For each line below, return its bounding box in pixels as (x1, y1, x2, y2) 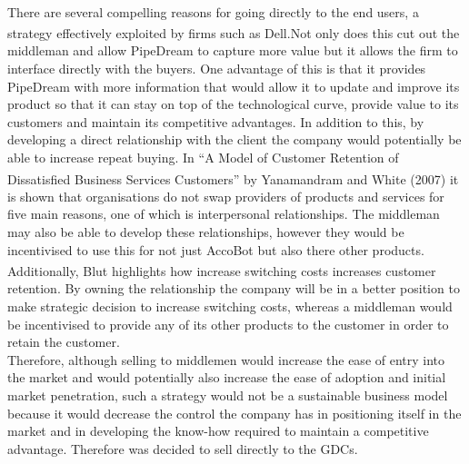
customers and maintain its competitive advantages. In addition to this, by (7, 112, 424, 131)
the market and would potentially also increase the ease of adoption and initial (7, 368, 446, 387)
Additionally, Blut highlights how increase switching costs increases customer (7, 261, 436, 280)
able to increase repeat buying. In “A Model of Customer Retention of (7, 148, 399, 166)
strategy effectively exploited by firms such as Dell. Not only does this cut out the (7, 23, 460, 42)
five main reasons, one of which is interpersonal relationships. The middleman (7, 204, 440, 223)
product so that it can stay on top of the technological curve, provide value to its (7, 94, 459, 114)
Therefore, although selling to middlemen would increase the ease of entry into (7, 350, 445, 369)
